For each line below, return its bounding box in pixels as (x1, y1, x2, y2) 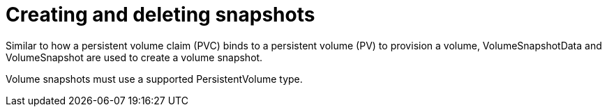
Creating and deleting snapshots (6, 3, 315, 26)
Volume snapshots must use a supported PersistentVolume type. (6, 72, 303, 85)
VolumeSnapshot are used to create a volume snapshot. (6, 51, 263, 63)
